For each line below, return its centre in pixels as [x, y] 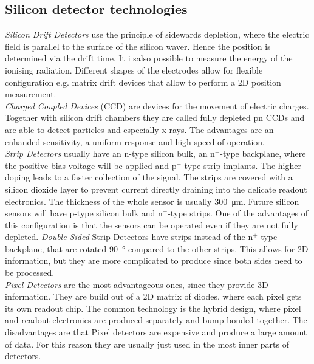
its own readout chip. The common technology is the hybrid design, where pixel [153, 308]
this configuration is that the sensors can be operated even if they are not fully [152, 225]
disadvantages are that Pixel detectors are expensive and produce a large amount [156, 332]
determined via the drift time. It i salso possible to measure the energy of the [149, 58]
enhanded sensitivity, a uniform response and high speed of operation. [135, 141]
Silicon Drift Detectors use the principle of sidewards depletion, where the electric [157, 34]
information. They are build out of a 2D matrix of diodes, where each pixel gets [153, 296]
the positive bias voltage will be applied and [87, 165]
